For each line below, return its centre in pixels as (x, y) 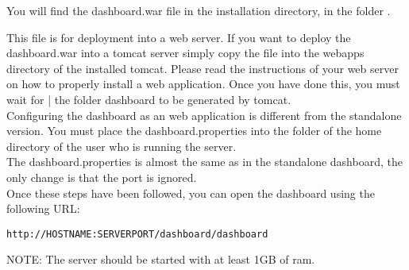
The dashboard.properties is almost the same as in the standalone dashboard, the (204, 162)
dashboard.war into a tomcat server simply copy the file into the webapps (185, 53)
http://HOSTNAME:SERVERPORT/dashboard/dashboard (137, 234)
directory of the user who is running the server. (122, 146)
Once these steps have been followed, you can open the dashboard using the (191, 193)
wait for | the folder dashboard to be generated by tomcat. (149, 99)
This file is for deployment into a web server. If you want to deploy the (179, 37)
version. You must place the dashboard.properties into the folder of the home (194, 131)
